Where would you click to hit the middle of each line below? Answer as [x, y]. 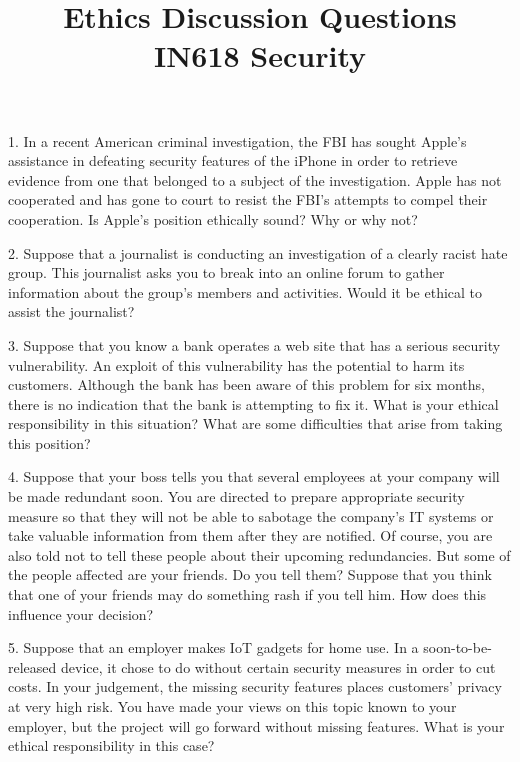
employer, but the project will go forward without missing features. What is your [256, 725]
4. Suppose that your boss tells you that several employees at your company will [254, 476]
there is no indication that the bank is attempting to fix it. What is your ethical [253, 403]
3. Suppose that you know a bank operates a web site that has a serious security [254, 344]
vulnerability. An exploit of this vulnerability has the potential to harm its [236, 364]
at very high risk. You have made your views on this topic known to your [232, 706]
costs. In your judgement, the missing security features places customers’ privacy [255, 686]
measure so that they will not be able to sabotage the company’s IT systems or [251, 515]
